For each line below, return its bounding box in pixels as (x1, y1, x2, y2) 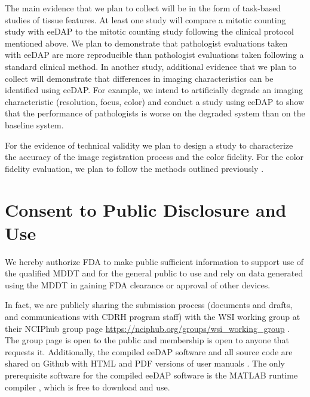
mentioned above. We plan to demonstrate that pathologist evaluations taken (5, 36, 288, 49)
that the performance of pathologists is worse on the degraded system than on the (5, 107, 305, 119)
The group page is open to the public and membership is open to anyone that (5, 334, 289, 346)
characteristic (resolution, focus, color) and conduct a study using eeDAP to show (5, 95, 305, 107)
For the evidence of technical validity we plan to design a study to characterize (5, 139, 293, 151)
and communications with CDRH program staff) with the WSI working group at (5, 310, 300, 322)
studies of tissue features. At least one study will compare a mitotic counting (5, 13, 286, 26)
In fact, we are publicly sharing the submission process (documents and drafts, (5, 298, 293, 311)
